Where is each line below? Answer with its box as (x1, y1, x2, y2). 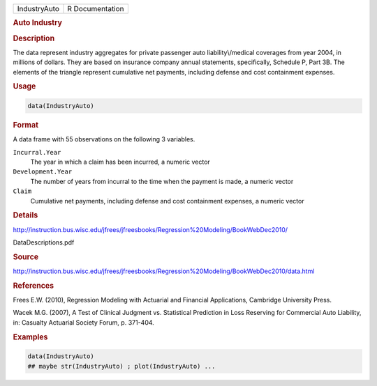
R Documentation (67, 4, 125, 13)
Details (13, 210, 38, 220)
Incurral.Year (13, 148, 61, 156)
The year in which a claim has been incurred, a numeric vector (30, 157, 211, 166)
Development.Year (13, 168, 73, 176)
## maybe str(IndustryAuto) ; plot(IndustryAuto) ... (27, 362, 216, 370)
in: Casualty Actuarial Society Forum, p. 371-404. (13, 318, 155, 327)
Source (13, 252, 39, 261)
